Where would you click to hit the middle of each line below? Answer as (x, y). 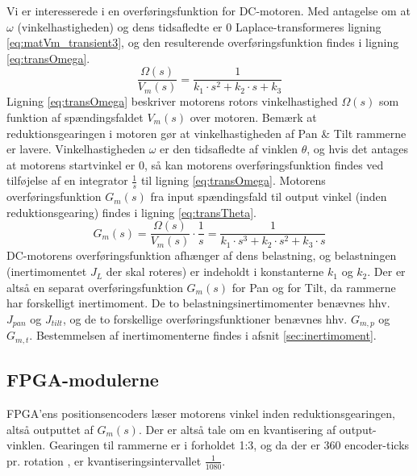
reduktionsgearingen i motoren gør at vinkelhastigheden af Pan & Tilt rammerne (206, 133)
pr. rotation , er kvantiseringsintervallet (104, 460)
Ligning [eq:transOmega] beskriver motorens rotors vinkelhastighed (172, 101)
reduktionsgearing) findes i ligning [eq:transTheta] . (131, 212)
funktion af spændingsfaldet (75, 117)
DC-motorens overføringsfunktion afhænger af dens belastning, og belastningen (202, 255)
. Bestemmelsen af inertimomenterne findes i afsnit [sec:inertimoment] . (203, 335)
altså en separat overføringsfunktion (95, 287)
